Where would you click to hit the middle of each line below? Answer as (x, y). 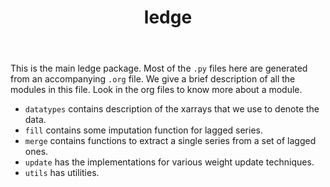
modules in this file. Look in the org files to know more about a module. (156, 90)
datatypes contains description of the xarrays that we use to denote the (172, 109)
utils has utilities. (62, 173)
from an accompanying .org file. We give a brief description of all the (153, 79)
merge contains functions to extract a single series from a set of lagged (170, 141)
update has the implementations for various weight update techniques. (169, 162)
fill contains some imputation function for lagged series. (143, 130)
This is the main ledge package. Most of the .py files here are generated (159, 68)
